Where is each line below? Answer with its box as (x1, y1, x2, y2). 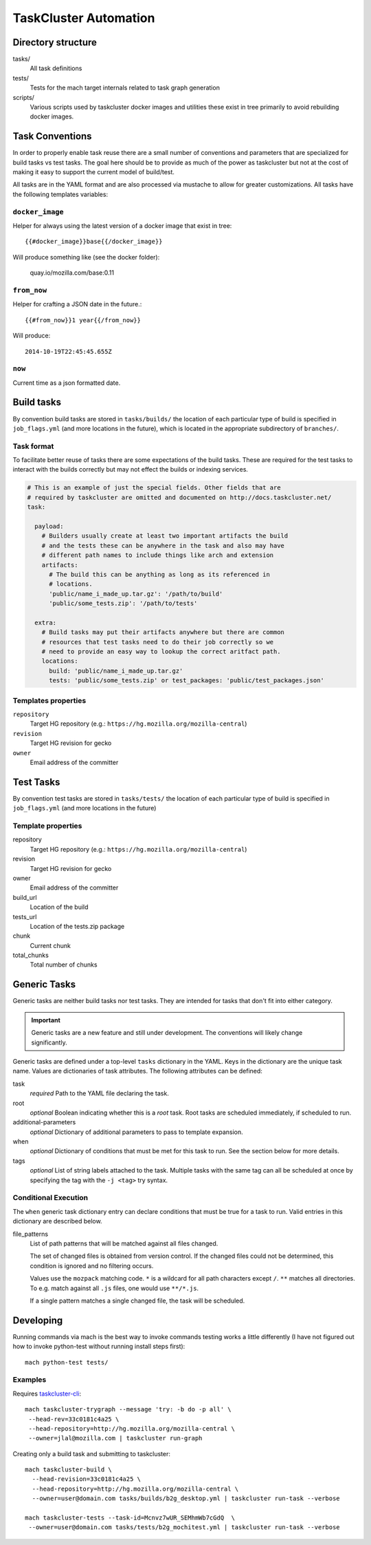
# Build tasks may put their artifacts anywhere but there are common (41, 629, 285, 636)
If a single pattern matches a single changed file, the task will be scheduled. (30, 1296, 245, 1305)
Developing (12, 1314, 63, 1326)
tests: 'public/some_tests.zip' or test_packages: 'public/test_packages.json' (49, 677, 324, 684)
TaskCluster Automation (12, 10, 155, 25)
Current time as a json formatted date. (12, 379, 121, 387)
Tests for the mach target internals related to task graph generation (30, 83, 220, 92)
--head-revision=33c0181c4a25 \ (32, 1475, 141, 1483)
